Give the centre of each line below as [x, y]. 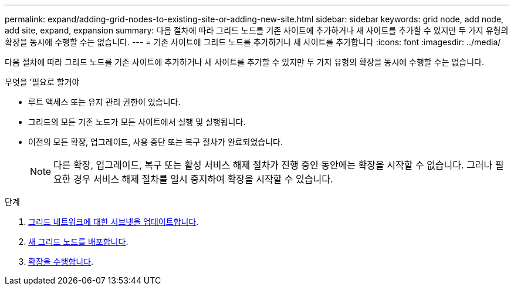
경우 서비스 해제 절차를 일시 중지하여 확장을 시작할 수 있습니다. [203, 179]
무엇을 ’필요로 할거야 [42, 82]
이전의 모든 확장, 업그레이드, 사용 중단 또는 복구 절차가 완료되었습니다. [155, 142]
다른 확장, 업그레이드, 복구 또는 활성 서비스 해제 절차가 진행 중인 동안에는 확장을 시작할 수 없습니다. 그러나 [273, 165]
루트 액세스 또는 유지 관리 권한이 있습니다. [104, 102]
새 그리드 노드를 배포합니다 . [78, 242]
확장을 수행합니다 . [61, 262]
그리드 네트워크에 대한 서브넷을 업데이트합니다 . [114, 222]
